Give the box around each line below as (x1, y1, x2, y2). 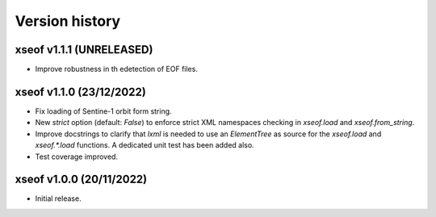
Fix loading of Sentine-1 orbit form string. (35, 106, 173, 116)
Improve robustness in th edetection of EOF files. (35, 65, 198, 74)
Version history (15, 12, 121, 30)
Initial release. (35, 194, 82, 203)
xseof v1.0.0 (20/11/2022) (15, 173, 148, 186)
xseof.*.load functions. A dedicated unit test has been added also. (35, 140, 254, 150)
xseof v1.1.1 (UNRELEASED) (15, 43, 153, 56)
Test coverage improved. (35, 152, 119, 161)
